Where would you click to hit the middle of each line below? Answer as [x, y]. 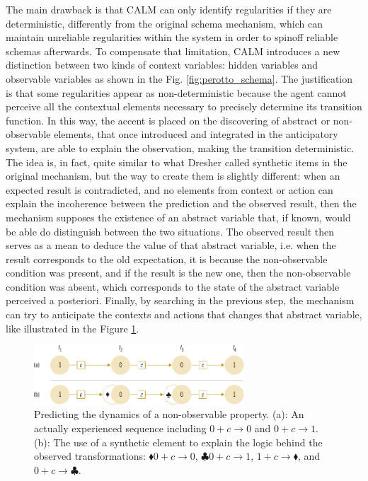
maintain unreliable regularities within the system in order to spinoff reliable [172, 37]
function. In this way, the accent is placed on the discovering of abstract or [168, 120]
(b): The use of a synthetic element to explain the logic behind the [178, 442]
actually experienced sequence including [120, 428]
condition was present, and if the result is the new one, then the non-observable [178, 273]
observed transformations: [90, 456]
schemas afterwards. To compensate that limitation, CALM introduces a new [173, 51]
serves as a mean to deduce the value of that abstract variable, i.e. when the [171, 245]
